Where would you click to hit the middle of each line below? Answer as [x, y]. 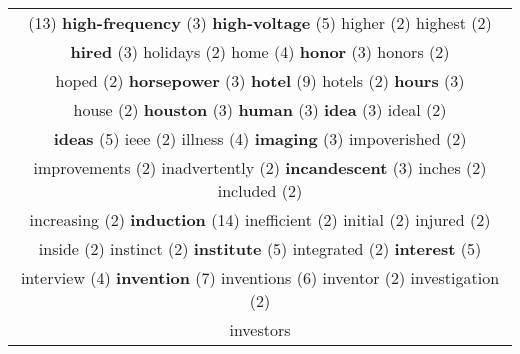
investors [260, 329]
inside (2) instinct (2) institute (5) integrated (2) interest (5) [260, 248]
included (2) [260, 190]
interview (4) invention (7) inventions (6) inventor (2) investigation [260, 277]
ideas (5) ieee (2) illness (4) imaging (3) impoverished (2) [260, 138]
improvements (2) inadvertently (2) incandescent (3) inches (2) [260, 167]
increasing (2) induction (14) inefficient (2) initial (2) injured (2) [260, 219]
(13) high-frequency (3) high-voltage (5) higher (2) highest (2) [260, 22]
